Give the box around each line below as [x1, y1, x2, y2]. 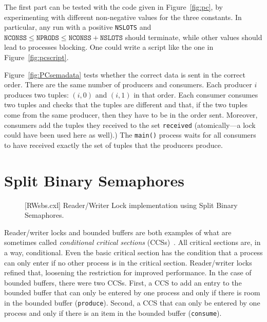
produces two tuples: [4, 89, 69, 100]
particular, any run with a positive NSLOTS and [4, 22, 151, 32]
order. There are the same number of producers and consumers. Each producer [4, 79, 252, 90]
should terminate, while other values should [125, 31, 262, 42]
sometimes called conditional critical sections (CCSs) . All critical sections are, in [4, 237, 261, 248]
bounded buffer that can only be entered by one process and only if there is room [4, 287, 260, 298]
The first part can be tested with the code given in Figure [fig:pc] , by [4, 2, 223, 12]
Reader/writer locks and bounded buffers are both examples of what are [4, 226, 232, 237]
